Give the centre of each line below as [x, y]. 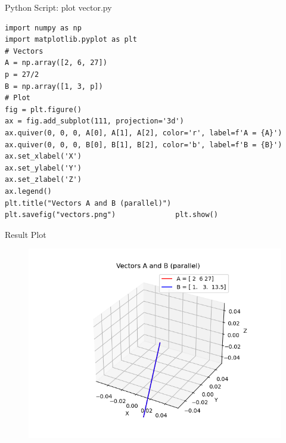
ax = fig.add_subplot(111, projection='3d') [94, 121]
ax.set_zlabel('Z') [43, 180]
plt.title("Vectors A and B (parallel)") [88, 203]
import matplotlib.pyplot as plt [71, 40]
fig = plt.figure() [43, 109]
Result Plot [26, 234]
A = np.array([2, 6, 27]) [56, 63]
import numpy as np [43, 28]
